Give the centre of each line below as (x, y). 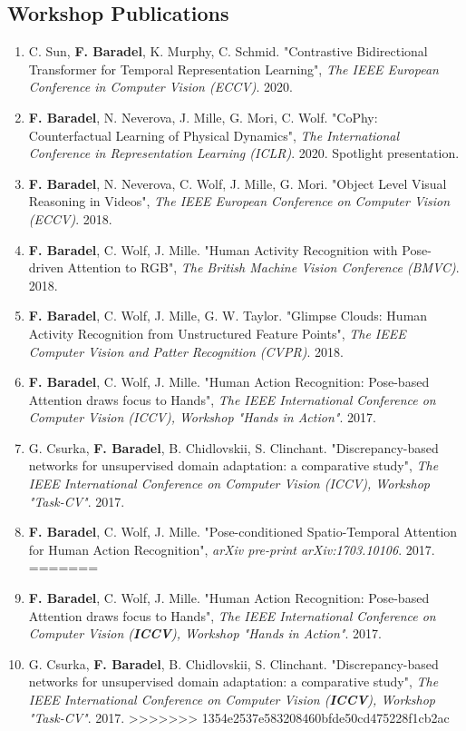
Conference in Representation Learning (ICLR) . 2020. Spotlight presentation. (244, 153)
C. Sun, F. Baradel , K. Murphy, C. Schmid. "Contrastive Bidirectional (228, 51)
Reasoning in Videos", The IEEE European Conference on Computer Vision (239, 201)
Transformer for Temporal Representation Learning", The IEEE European (233, 69)
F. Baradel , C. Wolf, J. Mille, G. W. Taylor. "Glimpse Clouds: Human (228, 316)
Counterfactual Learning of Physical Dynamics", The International (214, 135)
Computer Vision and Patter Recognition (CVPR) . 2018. (186, 351)
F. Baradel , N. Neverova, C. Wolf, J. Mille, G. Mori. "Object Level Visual (238, 183)
